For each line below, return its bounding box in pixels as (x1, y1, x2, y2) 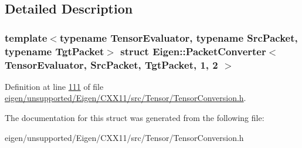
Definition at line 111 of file (5, 80, 104, 92)
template (5, 30, 47, 45)
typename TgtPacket (5, 43, 104, 58)
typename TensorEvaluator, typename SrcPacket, (59, 30, 298, 45)
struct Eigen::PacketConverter (120, 43, 266, 58)
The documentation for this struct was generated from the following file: (5, 112, 264, 124)
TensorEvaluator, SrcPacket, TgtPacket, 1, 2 (5, 57, 218, 72)
